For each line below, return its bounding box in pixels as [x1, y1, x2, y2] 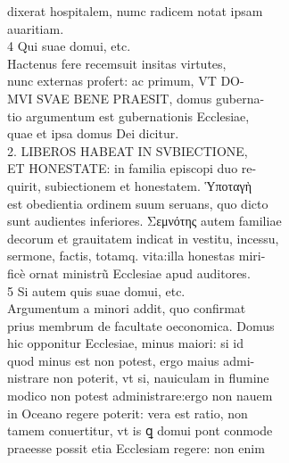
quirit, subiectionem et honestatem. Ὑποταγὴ [7, 176, 252, 194]
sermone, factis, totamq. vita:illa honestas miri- [7, 246, 266, 265]
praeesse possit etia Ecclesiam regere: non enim [7, 438, 265, 457]
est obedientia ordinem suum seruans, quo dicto [7, 194, 268, 212]
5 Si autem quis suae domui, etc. [7, 281, 186, 300]
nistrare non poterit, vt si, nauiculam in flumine [7, 368, 269, 387]
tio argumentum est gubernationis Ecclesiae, [7, 106, 250, 125]
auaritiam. [7, 19, 64, 37]
